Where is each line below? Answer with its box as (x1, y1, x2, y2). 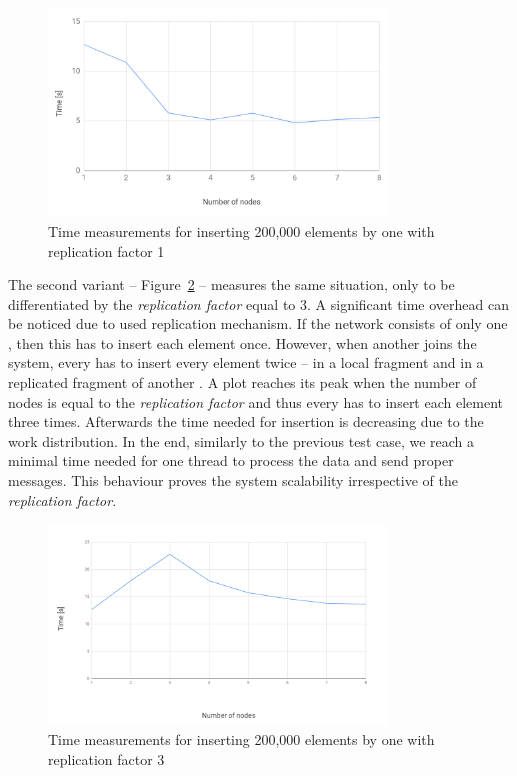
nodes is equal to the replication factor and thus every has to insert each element (8, 391, 503, 412)
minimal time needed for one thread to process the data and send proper (8, 450, 454, 471)
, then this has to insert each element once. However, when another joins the (8, 332, 477, 353)
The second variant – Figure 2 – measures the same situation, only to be (8, 274, 455, 295)
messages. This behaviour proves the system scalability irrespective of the (8, 470, 458, 491)
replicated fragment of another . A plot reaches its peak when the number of (8, 372, 477, 393)
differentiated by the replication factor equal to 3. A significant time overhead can (8, 293, 509, 314)
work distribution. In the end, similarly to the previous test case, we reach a (8, 430, 475, 451)
